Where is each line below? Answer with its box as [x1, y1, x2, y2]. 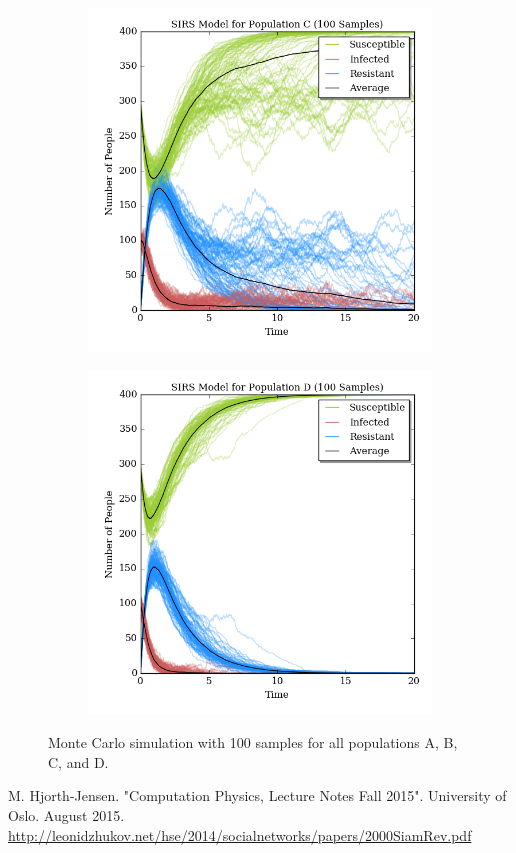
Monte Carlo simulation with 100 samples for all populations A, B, [48, 732, 458, 753]
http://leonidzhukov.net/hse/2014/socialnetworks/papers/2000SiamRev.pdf [8, 824, 472, 845]
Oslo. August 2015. [8, 804, 125, 825]
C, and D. [48, 751, 109, 772]
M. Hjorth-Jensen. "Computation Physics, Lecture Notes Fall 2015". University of [8, 785, 507, 806]
